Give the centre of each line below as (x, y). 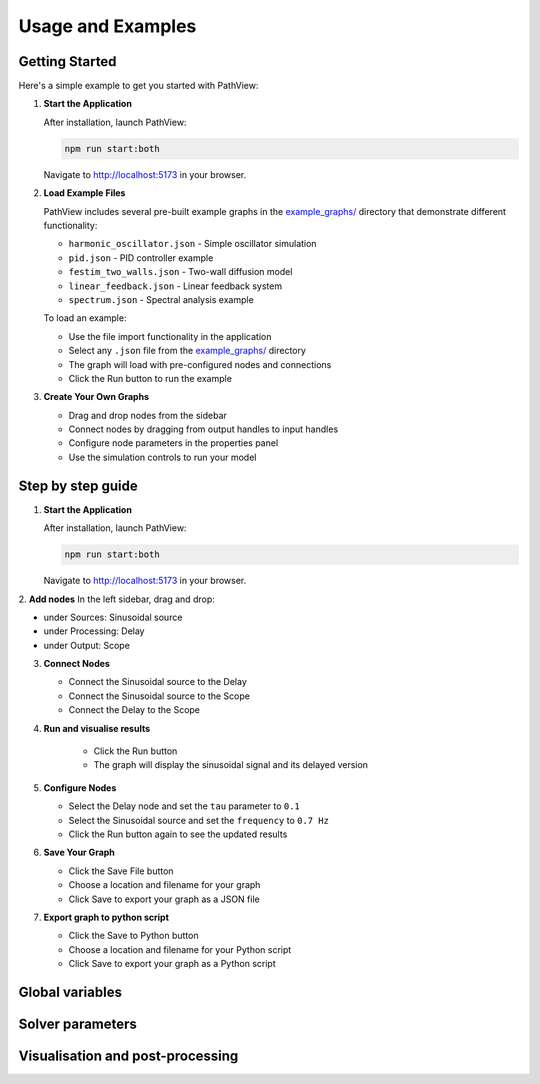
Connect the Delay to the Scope (134, 710)
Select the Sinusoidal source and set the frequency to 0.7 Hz (199, 820)
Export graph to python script (106, 917)
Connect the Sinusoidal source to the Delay (157, 682)
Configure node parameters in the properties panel (173, 443)
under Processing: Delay (94, 631)
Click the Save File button (121, 871)
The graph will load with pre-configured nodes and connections (200, 364)
